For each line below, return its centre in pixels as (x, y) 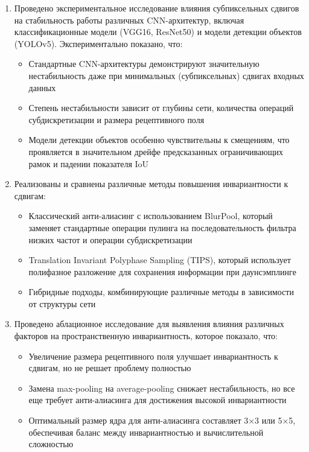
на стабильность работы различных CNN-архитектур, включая (129, 20)
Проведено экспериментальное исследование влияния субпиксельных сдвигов (157, 8)
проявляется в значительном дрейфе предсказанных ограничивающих (156, 151)
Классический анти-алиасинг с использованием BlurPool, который (151, 216)
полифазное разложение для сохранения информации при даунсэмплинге (162, 271)
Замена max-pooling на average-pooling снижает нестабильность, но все (162, 388)
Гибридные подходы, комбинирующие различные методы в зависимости (161, 292)
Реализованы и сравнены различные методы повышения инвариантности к (151, 184)
